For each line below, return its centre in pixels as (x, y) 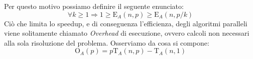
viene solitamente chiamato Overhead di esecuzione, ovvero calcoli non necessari (127, 33)
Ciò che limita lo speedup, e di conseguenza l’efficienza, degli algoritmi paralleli (126, 23)
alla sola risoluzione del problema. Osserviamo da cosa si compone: (107, 42)
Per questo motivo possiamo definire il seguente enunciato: (94, 6)
